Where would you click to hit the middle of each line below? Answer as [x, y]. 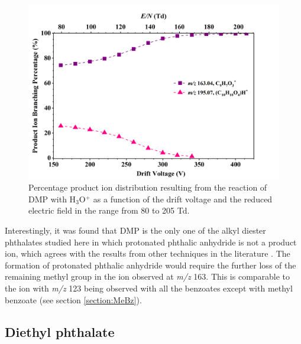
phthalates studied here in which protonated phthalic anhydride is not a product [151, 242]
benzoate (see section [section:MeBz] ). [73, 299]
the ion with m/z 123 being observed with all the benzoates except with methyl [149, 288]
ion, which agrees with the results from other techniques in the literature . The [148, 253]
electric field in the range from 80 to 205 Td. [109, 210]
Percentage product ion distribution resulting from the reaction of [148, 187]
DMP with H [52, 199]
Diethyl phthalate [60, 331]
